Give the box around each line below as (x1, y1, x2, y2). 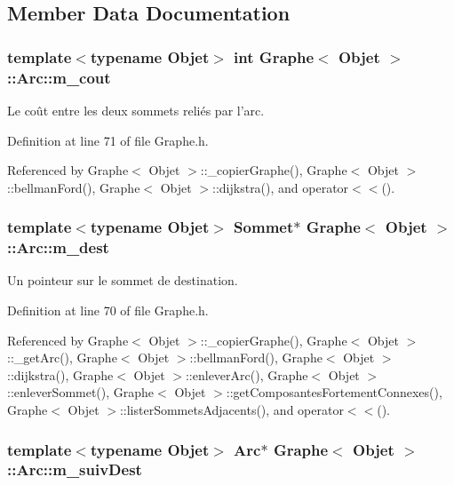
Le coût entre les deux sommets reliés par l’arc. (7, 100, 265, 119)
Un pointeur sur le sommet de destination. (7, 271, 238, 290)
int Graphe (234, 45, 315, 68)
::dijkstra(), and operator (212, 178, 349, 196)
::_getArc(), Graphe (7, 348, 117, 367)
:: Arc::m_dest (7, 236, 109, 258)
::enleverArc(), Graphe (185, 365, 308, 384)
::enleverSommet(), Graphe (7, 383, 155, 402)
